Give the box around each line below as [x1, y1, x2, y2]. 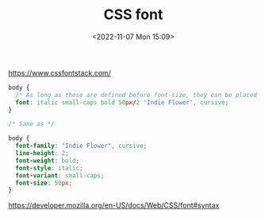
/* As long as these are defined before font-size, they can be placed [15, 91, 258, 99]
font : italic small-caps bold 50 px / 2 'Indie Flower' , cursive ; [15, 98, 229, 107]
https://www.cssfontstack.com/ [8, 68, 111, 77]
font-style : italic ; [15, 164, 83, 172]
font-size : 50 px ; [15, 179, 73, 187]
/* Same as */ [8, 120, 56, 128]
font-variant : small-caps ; [15, 171, 105, 180]
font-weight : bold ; [15, 157, 80, 165]
